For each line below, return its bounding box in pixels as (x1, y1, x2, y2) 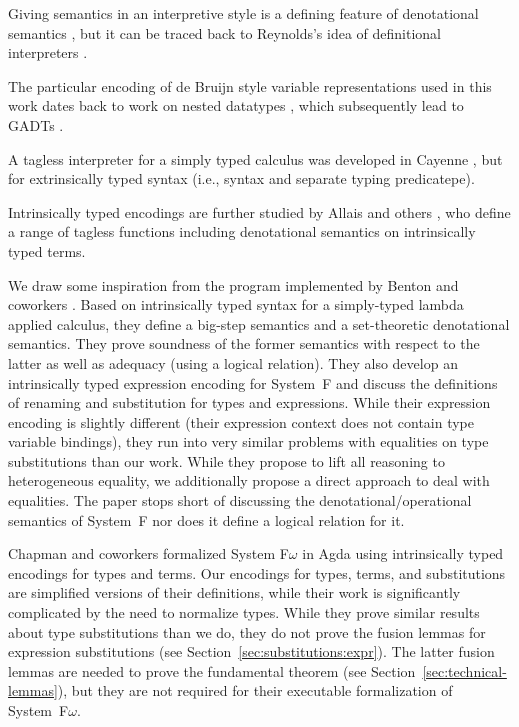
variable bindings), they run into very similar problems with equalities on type (8, 431, 489, 452)
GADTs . (8, 114, 64, 135)
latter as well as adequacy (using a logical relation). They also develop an (8, 352, 458, 373)
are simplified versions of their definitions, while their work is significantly (8, 582, 461, 603)
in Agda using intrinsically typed (302, 543, 504, 564)
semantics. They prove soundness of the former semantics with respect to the (8, 333, 480, 354)
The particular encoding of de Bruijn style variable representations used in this (8, 75, 492, 96)
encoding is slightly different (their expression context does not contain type (8, 411, 475, 432)
